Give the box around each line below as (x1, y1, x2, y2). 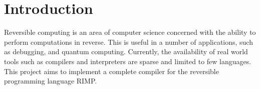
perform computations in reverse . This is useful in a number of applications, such (4, 36, 253, 47)
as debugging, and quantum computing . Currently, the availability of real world (4, 46, 248, 57)
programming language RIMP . (4, 76, 97, 86)
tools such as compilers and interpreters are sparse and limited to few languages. (4, 56, 251, 66)
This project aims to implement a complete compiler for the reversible (4, 66, 219, 76)
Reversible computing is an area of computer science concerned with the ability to (4, 27, 256, 37)
